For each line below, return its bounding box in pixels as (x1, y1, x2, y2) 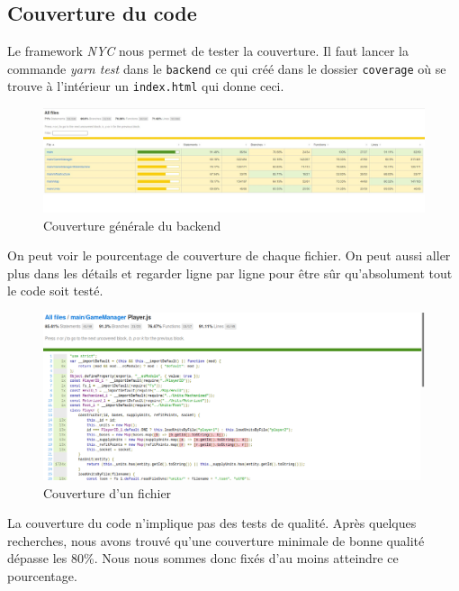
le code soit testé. (7, 281, 103, 300)
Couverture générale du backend (43, 215, 221, 234)
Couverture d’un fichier (43, 483, 172, 502)
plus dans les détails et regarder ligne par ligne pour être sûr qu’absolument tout (7, 263, 453, 282)
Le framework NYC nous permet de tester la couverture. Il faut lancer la (7, 41, 409, 60)
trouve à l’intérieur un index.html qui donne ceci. (7, 77, 284, 95)
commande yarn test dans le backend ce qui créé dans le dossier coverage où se (7, 59, 446, 77)
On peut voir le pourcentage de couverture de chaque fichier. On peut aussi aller (7, 246, 451, 265)
